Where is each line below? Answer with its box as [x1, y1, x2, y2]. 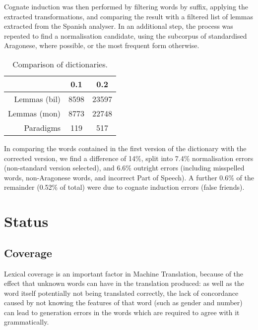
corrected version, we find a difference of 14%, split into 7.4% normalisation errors [4, 153, 254, 163]
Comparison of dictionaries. [12, 58, 108, 70]
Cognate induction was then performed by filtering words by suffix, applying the [4, 1, 248, 11]
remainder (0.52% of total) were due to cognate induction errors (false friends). [4, 182, 245, 192]
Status [4, 211, 49, 231]
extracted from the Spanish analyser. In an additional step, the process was [4, 21, 233, 31]
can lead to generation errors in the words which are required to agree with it [4, 307, 240, 317]
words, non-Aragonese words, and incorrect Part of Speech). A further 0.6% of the [4, 172, 254, 182]
